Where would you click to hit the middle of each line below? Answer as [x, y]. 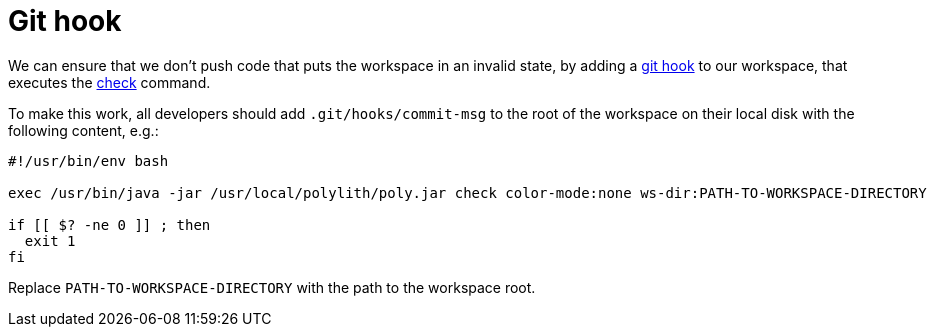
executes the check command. [109, 82]
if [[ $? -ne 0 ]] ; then [109, 224]
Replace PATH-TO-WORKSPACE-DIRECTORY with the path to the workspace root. [272, 287]
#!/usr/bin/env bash [88, 160]
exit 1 [50, 240]
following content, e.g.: [83, 130]
